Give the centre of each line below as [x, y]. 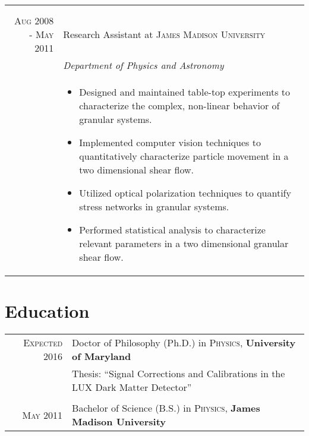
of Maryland [102, 356]
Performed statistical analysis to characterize [172, 230]
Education [47, 311]
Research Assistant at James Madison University [164, 34]
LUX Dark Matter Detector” [132, 387]
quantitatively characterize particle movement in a [184, 156]
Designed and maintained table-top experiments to [185, 92]
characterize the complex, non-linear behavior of [179, 105]
